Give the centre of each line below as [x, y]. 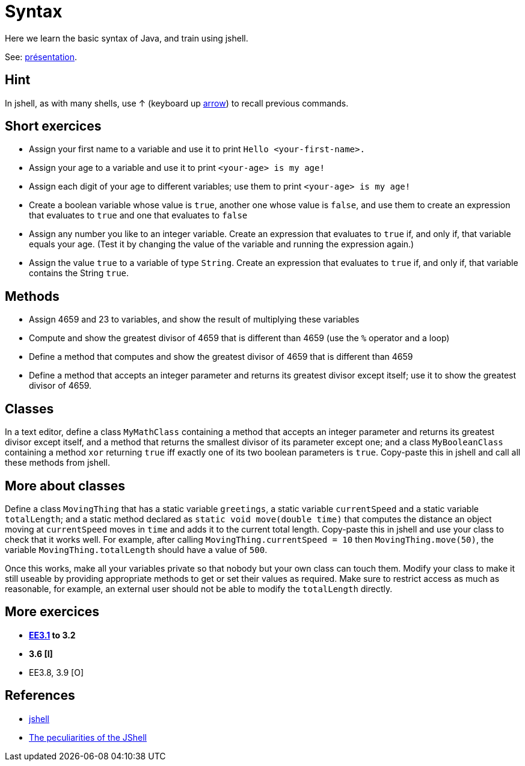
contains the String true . [79, 273]
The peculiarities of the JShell [88, 737]
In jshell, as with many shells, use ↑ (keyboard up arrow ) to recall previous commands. [177, 103]
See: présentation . [41, 57]
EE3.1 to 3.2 [52, 635]
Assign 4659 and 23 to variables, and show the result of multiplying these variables [194, 320]
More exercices [52, 612]
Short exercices [53, 126]
